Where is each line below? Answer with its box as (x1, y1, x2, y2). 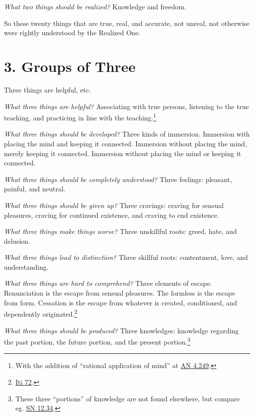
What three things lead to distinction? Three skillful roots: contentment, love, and (4, 252, 248, 262)
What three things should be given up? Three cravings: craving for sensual (4, 200, 224, 210)
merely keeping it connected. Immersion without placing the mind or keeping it (4, 148, 241, 158)
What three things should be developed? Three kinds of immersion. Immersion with (4, 129, 250, 139)
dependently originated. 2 (4, 307, 78, 319)
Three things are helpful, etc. (4, 84, 91, 94)
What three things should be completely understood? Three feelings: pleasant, (4, 174, 232, 184)
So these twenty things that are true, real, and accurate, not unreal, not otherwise (4, 18, 250, 28)
